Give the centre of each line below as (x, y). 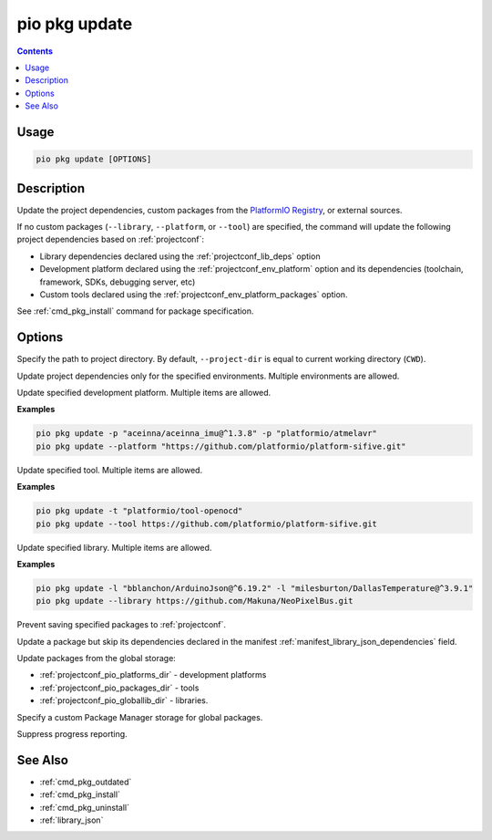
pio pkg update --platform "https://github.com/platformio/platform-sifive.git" (221, 446)
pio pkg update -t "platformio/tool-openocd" (139, 511)
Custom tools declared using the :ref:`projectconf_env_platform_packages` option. (194, 294)
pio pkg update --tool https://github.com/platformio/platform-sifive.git (207, 524)
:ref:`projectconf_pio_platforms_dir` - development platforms (153, 675)
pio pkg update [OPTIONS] (94, 159)
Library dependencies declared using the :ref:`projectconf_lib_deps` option (180, 256)
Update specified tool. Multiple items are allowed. (110, 470)
